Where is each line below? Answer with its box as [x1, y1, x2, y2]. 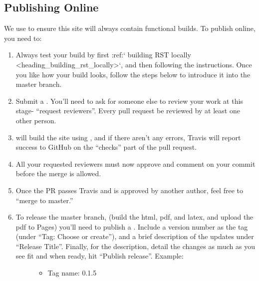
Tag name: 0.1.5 [47, 268, 97, 278]
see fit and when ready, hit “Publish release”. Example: [15, 251, 184, 261]
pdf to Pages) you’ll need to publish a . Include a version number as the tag [15, 221, 248, 232]
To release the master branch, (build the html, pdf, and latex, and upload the [15, 212, 254, 222]
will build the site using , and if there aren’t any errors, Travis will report [15, 132, 241, 142]
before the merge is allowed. [15, 168, 101, 179]
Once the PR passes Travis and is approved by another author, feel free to [15, 185, 243, 195]
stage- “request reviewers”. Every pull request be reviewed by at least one [15, 105, 240, 116]
